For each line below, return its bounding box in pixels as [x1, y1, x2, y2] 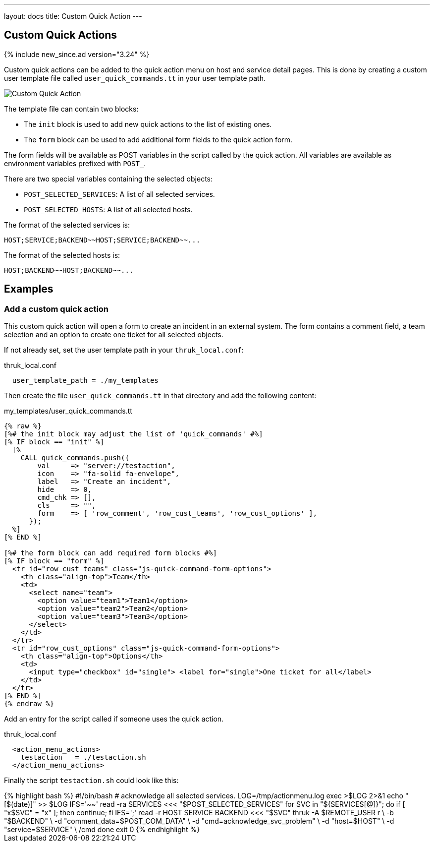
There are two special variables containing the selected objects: [4, 174, 213, 183]
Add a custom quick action [4, 303, 109, 314]
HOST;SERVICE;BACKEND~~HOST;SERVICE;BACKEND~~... [4, 236, 201, 244]
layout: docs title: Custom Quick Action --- [4, 12, 142, 20]
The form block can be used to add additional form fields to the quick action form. [24, 135, 293, 144]
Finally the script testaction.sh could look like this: [4, 776, 179, 785]
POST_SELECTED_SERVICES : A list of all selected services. [24, 189, 215, 198]
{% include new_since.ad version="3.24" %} [4, 50, 150, 59]
